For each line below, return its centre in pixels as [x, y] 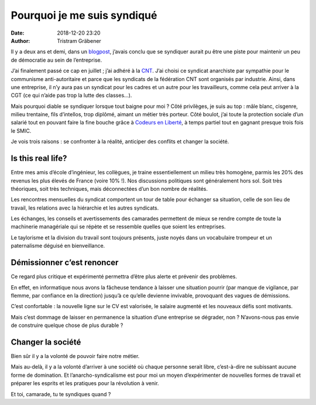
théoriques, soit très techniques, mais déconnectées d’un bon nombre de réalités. [109, 188]
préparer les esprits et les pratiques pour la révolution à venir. [85, 383]
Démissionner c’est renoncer [65, 263]
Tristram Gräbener [79, 41]
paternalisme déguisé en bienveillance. [58, 246]
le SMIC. [21, 131]
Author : [20, 41]
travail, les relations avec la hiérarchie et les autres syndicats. [85, 208]
